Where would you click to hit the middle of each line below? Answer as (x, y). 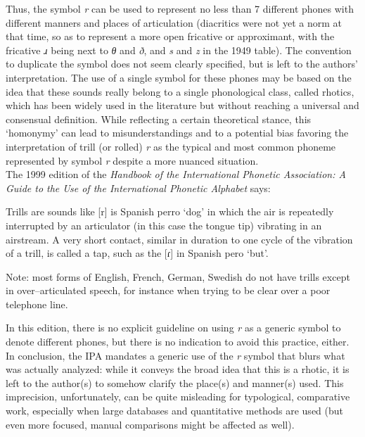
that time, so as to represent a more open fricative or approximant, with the (170, 36)
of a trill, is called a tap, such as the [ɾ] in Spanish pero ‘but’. (137, 253)
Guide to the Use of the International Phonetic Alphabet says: (138, 188)
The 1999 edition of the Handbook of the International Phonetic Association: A (176, 174)
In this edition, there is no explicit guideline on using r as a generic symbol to (173, 328)
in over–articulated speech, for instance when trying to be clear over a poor (168, 290)
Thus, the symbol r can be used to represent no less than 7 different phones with (180, 8)
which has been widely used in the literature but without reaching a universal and (182, 105)
